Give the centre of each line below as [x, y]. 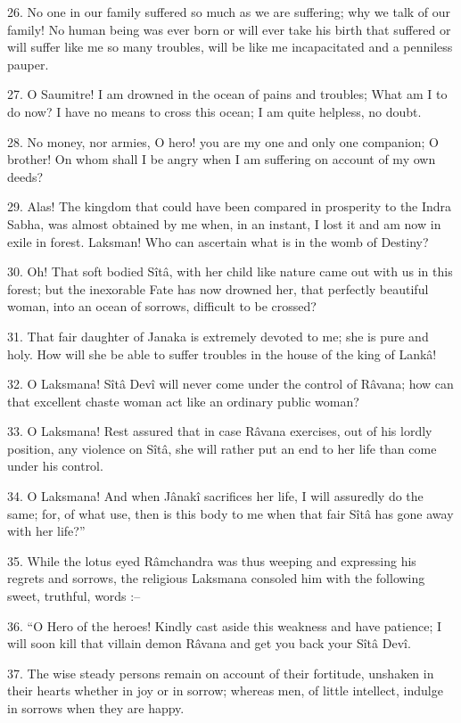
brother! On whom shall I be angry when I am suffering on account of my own [222, 159]
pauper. [28, 64]
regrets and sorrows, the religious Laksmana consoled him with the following [216, 578]
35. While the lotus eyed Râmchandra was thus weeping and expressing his [212, 560]
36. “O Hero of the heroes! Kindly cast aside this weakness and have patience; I [224, 625]
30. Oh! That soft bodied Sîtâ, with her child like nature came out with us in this [230, 271]
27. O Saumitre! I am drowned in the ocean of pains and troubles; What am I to [227, 94]
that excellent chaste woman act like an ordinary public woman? [183, 401]
